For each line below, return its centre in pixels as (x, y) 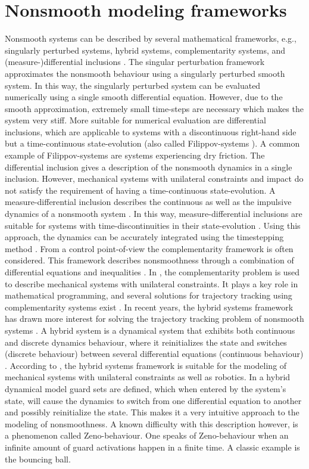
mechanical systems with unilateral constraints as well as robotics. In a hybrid (148, 377)
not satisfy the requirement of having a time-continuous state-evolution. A (140, 190)
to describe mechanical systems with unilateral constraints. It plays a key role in (152, 283)
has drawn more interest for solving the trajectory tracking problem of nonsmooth (154, 319)
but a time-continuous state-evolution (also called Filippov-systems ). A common (152, 143)
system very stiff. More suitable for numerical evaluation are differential (135, 120)
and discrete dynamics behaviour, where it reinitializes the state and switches (146, 342)
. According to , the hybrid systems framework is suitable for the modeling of (146, 365)
